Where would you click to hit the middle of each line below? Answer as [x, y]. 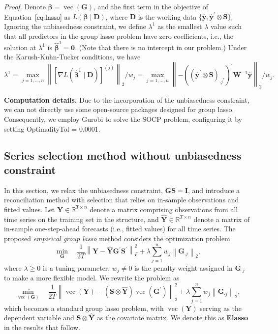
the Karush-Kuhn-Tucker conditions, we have [72, 57]
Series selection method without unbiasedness [123, 155]
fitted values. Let [30, 209]
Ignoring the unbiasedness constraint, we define [75, 26]
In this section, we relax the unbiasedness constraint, [83, 190]
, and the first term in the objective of [151, 6]
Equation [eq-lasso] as [37, 16]
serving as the [221, 308]
